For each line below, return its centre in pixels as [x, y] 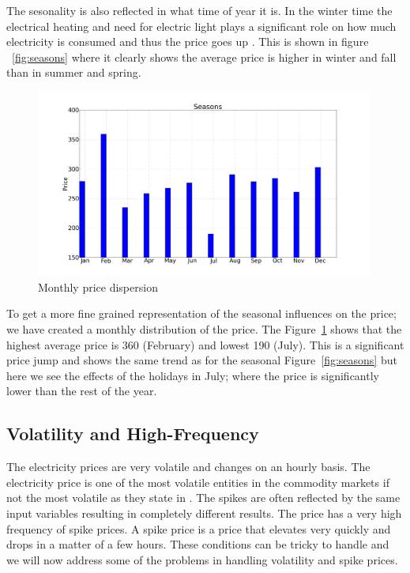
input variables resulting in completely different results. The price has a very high [204, 513]
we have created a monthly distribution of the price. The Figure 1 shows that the [204, 328]
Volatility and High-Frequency [133, 434]
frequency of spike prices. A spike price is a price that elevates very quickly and [199, 528]
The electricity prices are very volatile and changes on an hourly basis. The [188, 467]
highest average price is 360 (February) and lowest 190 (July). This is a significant [205, 344]
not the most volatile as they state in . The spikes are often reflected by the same [203, 498]
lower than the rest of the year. [82, 391]
